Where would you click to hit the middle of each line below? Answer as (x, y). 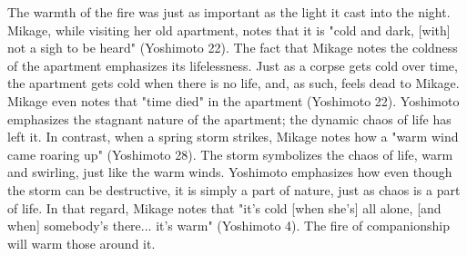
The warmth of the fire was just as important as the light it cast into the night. (229, 12)
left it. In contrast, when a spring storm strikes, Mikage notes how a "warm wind (233, 137)
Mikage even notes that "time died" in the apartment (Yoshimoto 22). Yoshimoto (233, 100)
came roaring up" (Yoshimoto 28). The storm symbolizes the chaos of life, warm (230, 154)
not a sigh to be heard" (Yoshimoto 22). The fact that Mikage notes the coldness (233, 48)
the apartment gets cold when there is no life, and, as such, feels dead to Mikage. (233, 83)
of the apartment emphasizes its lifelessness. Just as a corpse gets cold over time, (233, 65)
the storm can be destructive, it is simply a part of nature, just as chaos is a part (234, 189)
